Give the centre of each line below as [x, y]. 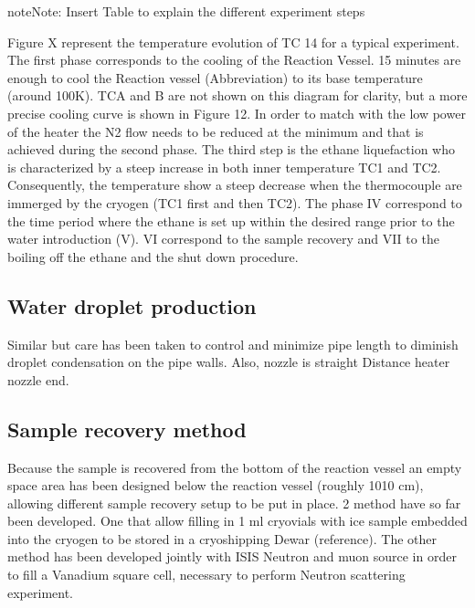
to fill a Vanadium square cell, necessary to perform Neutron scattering [206, 575]
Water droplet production [132, 305]
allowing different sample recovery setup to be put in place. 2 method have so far [234, 503]
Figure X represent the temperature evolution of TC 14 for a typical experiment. [233, 42]
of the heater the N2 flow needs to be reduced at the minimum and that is [216, 131]
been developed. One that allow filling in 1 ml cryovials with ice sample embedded [237, 521]
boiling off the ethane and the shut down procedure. [153, 256]
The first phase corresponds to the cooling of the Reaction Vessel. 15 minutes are [234, 60]
